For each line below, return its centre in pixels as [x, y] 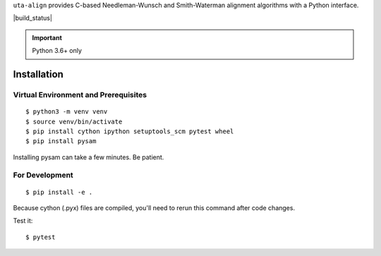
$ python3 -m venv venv [67, 112]
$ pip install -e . [59, 192]
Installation [38, 74]
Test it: [23, 221]
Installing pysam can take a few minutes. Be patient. [89, 157]
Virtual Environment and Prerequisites [80, 95]
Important [47, 37]
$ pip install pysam [61, 141]
